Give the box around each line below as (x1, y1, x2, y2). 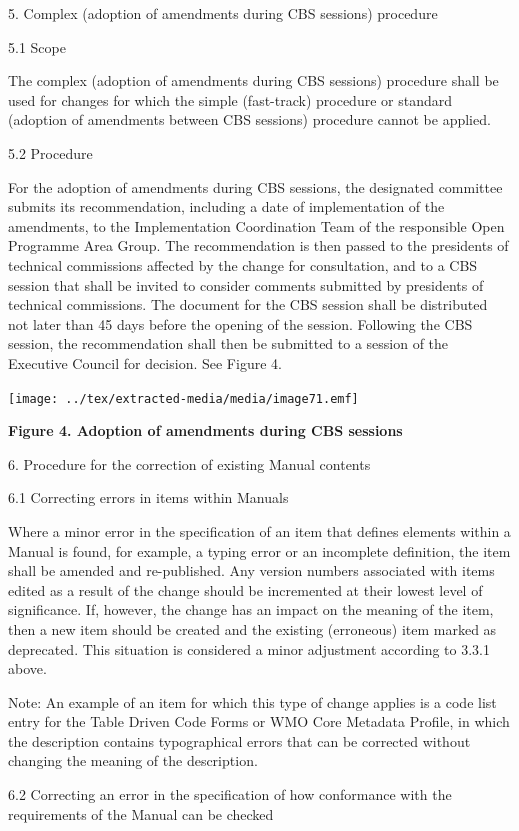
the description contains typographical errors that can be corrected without (8, 730, 471, 751)
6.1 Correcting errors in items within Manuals (8, 487, 289, 508)
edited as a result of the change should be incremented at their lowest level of (8, 579, 483, 600)
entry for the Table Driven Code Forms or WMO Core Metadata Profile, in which (8, 711, 510, 732)
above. (8, 658, 47, 679)
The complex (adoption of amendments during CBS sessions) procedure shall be (8, 70, 499, 91)
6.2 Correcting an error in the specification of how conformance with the (8, 784, 452, 805)
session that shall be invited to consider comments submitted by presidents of (8, 274, 484, 295)
